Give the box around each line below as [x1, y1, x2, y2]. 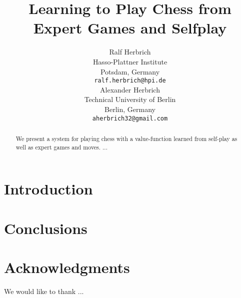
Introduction [4, 178, 93, 199]
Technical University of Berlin [84, 94, 176, 104]
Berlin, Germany [104, 103, 155, 114]
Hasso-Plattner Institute [92, 56, 167, 66]
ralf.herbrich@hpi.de [94, 77, 166, 84]
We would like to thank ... [4, 285, 84, 296]
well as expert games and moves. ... [15, 142, 107, 151]
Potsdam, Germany [100, 66, 160, 76]
